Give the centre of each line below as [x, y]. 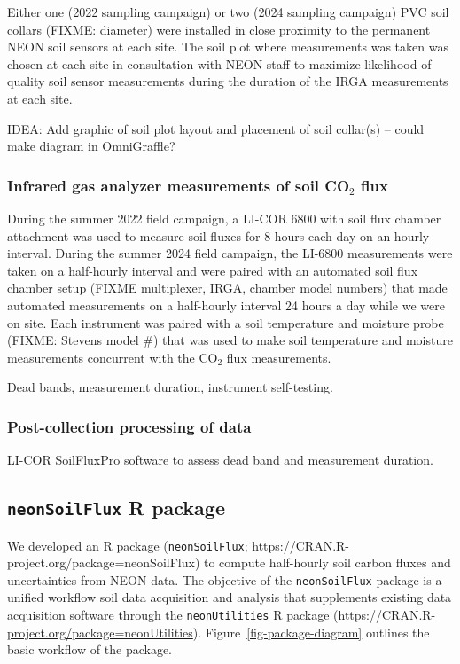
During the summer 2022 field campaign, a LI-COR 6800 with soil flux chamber [224, 218]
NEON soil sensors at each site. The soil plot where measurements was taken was [228, 47]
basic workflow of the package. [90, 649]
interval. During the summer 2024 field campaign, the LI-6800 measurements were [230, 253]
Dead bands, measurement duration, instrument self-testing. [170, 387]
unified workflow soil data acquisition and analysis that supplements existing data [230, 597]
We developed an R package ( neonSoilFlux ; [128, 545]
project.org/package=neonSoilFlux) [104, 562]
